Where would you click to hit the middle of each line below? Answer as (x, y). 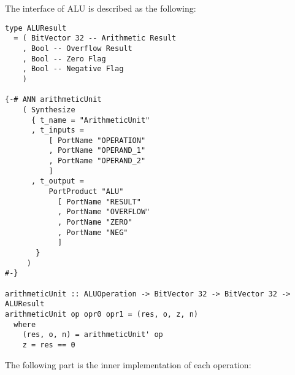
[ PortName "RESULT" (99, 202)
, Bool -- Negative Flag (73, 69)
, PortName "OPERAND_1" (97, 151)
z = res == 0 (49, 345)
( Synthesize (49, 110)
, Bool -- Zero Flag (64, 59)
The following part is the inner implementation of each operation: (128, 364)
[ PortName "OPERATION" (97, 140)
